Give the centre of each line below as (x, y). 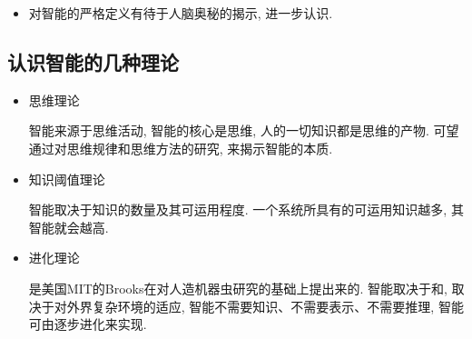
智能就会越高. (69, 227)
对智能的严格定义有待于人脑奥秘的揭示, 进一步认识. (181, 13)
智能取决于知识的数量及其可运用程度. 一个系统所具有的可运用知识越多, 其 (246, 209)
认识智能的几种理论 (93, 61)
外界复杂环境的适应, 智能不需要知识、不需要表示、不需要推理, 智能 (265, 306)
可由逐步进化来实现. (88, 324)
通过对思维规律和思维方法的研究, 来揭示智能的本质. (181, 148)
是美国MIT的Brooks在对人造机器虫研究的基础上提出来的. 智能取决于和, (238, 288)
